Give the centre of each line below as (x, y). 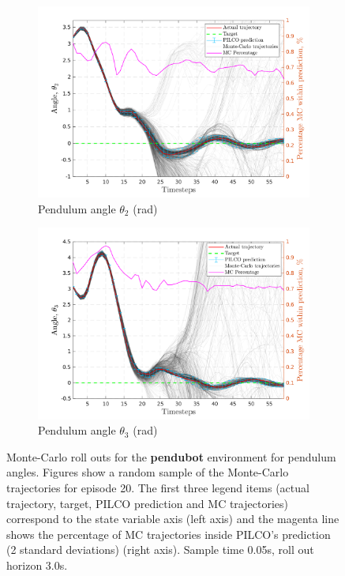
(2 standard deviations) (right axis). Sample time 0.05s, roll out (160, 550)
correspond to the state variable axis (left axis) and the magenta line (173, 519)
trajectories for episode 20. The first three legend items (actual (158, 487)
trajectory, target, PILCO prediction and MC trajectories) (147, 503)
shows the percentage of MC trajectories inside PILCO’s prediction (169, 534)
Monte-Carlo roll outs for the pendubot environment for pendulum (171, 456)
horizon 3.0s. (37, 565)
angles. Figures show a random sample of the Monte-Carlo (148, 472)
